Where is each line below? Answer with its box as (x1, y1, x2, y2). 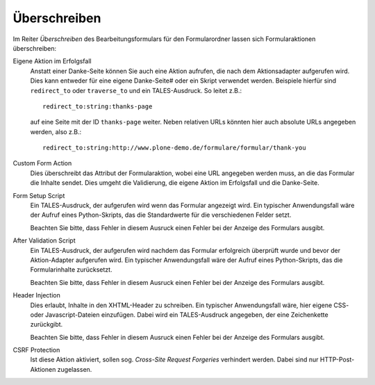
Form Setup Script (12, 191, 65, 199)
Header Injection (12, 291, 60, 300)
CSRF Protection (12, 346, 60, 354)
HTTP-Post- (319, 355, 355, 364)
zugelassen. (57, 365, 92, 373)
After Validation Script (12, 236, 76, 245)
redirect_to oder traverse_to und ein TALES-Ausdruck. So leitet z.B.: (30, 86, 242, 95)
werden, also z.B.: (30, 127, 82, 136)
